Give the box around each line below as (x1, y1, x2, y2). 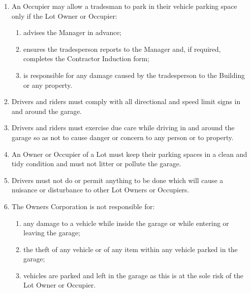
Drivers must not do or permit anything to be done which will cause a (11, 175, 223, 185)
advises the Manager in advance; (23, 27, 122, 37)
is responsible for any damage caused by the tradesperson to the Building (23, 70, 245, 80)
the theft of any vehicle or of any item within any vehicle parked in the (23, 244, 238, 254)
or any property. (23, 79, 72, 90)
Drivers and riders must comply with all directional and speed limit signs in (11, 96, 241, 107)
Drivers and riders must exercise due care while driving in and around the (11, 122, 235, 133)
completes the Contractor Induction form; (23, 53, 150, 64)
